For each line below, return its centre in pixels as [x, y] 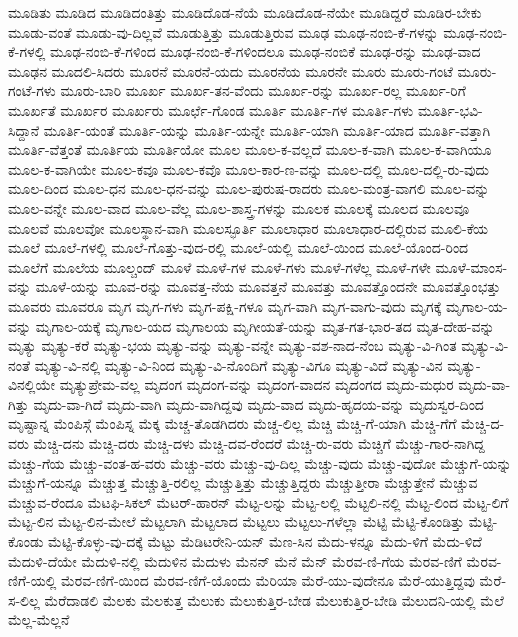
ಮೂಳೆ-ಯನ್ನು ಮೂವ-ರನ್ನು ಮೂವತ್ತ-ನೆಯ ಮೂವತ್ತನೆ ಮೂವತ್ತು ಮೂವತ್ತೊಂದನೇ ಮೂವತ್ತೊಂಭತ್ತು [268, 286]
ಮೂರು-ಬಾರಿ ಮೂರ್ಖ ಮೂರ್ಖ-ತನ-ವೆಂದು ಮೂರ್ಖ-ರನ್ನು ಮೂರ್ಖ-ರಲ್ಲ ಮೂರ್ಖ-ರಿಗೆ [263, 90]
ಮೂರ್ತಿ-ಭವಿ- [450, 109]
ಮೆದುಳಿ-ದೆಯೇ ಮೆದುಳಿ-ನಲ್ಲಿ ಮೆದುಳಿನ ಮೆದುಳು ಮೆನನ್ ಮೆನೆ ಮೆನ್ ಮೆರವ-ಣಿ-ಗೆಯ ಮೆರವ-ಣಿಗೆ [235, 560]
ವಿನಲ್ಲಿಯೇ [31, 384]
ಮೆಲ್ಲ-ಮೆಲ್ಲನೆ [39, 619]
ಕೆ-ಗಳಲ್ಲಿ [27, 51]
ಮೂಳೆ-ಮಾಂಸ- [471, 266]
